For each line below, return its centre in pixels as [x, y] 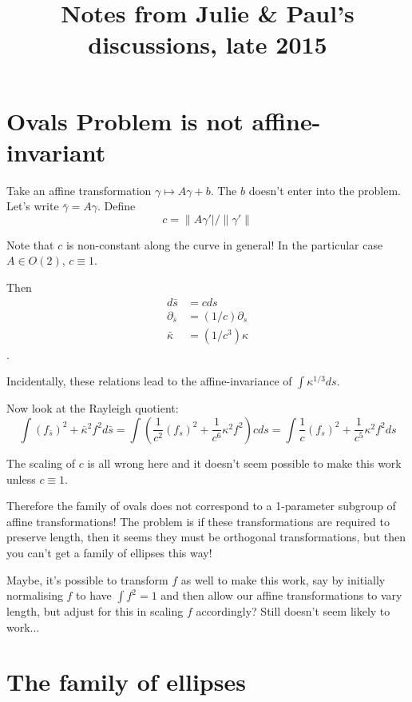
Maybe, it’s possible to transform [87, 579]
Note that [30, 244]
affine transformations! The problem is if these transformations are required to [198, 521]
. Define [116, 206]
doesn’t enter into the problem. [325, 190]
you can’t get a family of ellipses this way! [109, 552]
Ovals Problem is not [125, 120]
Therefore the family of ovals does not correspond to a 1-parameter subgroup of [201, 506]
